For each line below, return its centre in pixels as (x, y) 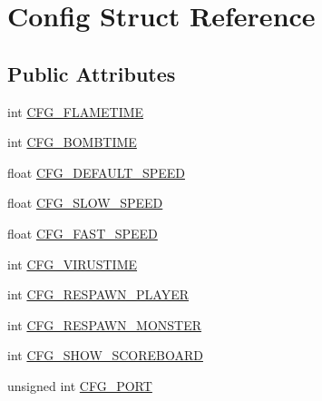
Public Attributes (92, 73)
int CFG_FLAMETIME (76, 111)
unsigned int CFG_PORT (80, 385)
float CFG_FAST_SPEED (83, 233)
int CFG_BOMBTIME (72, 142)
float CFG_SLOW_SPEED (85, 203)
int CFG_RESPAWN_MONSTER (105, 324)
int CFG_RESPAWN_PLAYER (98, 294)
